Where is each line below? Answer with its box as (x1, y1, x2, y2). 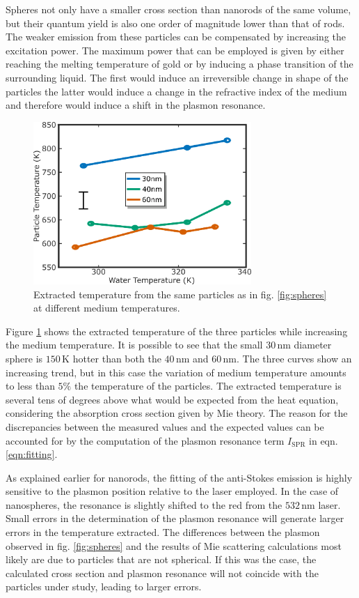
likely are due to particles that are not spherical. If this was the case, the (6, 552, 317, 567)
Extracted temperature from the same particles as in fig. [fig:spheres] (33, 286, 327, 301)
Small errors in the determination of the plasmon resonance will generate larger (6, 511, 344, 526)
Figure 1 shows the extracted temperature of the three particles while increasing (6, 323, 348, 338)
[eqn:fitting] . (6, 447, 58, 461)
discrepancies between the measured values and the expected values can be (6, 419, 324, 434)
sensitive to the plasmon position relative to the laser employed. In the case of (6, 484, 339, 498)
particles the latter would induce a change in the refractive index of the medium (6, 84, 347, 98)
